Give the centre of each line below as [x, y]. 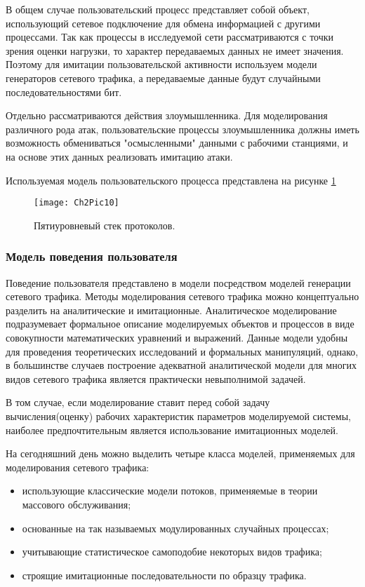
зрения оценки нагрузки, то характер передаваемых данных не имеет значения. [175, 50]
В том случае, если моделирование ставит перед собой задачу [138, 402]
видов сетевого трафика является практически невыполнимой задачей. [156, 378]
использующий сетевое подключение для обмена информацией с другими [163, 23]
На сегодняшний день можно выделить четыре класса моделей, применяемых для [180, 453]
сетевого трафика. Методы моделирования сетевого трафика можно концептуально [182, 296]
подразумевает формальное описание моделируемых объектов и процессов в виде [180, 324]
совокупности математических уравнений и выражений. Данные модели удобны [177, 337]
